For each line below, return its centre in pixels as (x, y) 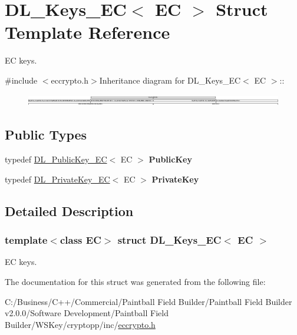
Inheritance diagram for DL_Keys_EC (170, 80)
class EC (80, 240)
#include (21, 80)
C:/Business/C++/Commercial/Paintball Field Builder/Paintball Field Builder (148, 301)
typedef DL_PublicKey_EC (56, 159)
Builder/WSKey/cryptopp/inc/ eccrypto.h (80, 324)
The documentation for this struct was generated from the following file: (135, 281)
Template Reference (88, 32)
